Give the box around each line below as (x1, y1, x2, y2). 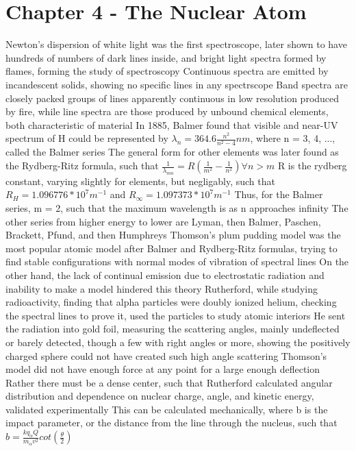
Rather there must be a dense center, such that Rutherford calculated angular (5, 375, 333, 389)
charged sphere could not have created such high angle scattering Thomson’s (5, 348, 327, 363)
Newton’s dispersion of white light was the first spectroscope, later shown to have (5, 37, 347, 51)
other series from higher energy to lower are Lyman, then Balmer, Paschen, (5, 214, 321, 228)
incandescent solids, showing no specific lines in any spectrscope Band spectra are (5, 77, 348, 91)
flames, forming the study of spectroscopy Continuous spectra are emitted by (5, 64, 329, 78)
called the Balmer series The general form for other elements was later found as (5, 145, 339, 159)
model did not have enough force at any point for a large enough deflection (5, 362, 320, 376)
